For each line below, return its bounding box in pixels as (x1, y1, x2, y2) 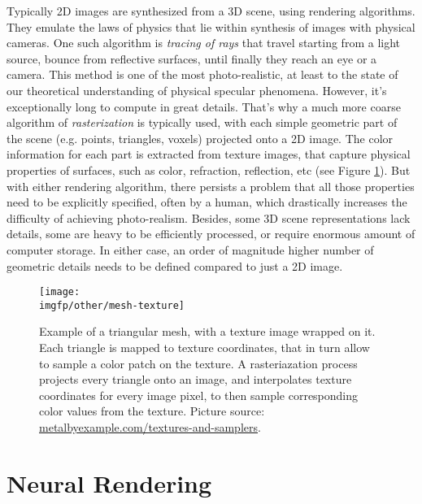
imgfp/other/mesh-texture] (39, 299, 185, 311)
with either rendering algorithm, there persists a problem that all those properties (7, 177, 415, 194)
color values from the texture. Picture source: (39, 402, 265, 419)
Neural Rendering (7, 466, 212, 499)
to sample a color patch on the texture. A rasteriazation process (39, 354, 358, 371)
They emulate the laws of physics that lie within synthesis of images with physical (7, 18, 415, 35)
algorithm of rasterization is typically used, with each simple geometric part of (7, 114, 398, 131)
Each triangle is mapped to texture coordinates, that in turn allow (39, 339, 370, 355)
